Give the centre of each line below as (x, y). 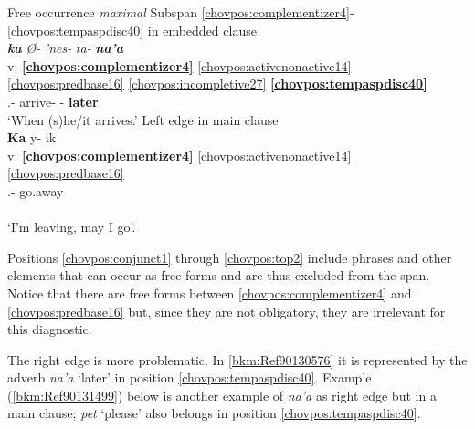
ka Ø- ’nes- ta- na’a (65, 48)
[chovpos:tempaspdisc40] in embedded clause (132, 30)
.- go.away (36, 190)
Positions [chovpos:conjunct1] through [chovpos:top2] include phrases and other (230, 257)
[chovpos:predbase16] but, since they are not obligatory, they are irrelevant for (227, 311)
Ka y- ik (32, 137)
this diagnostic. (50, 329)
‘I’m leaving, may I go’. (72, 227)
